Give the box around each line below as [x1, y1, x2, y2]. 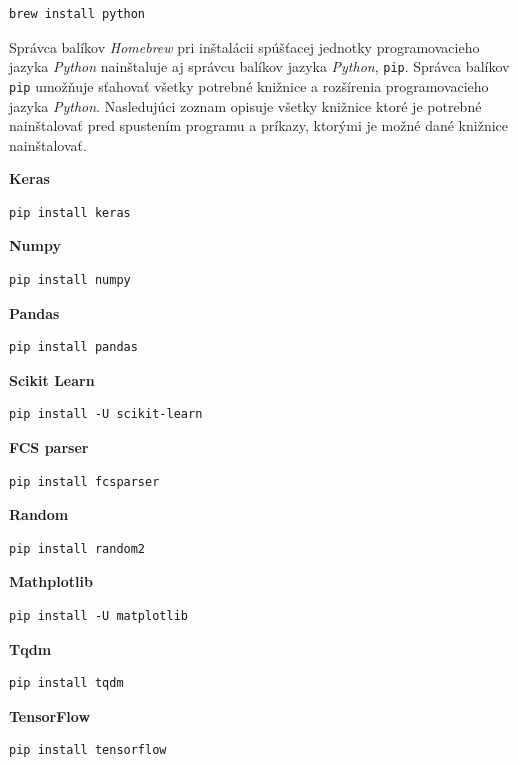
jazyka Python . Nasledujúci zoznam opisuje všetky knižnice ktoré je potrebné [9, 95, 482, 116]
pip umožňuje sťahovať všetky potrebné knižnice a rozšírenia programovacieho [9, 75, 489, 96]
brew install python [9, 7, 146, 21]
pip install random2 [9, 541, 146, 556]
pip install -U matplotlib [9, 609, 188, 623]
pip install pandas [9, 340, 138, 355]
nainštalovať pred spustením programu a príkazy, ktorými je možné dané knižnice [9, 115, 508, 136]
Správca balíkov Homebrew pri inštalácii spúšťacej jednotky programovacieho [9, 36, 480, 57]
